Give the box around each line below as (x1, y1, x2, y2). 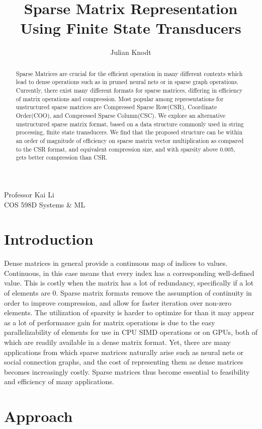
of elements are (4, 288, 50, 298)
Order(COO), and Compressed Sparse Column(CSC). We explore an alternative (16, 111, 226, 119)
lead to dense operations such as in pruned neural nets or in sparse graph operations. (16, 78, 239, 86)
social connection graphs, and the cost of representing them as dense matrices (4, 356, 243, 367)
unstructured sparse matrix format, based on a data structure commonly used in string (16, 119, 244, 128)
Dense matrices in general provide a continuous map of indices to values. (4, 258, 228, 268)
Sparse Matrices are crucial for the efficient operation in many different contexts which (16, 69, 243, 78)
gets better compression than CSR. (16, 153, 108, 162)
